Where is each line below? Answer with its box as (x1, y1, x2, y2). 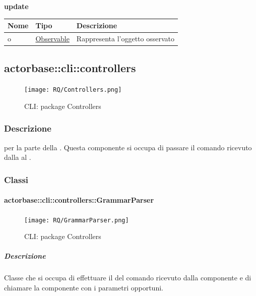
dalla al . (4, 152, 31, 162)
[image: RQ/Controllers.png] (24, 86, 122, 94)
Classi (4, 173, 29, 186)
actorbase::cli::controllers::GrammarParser (4, 195, 154, 205)
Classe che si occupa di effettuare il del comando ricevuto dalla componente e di (4, 272, 251, 283)
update (4, 1, 29, 11)
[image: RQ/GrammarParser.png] (24, 216, 129, 224)
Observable (35, 33, 70, 43)
